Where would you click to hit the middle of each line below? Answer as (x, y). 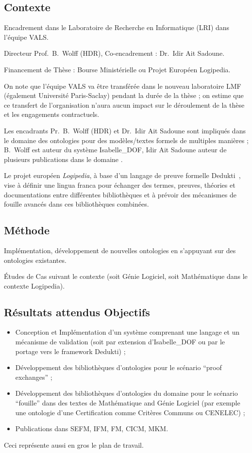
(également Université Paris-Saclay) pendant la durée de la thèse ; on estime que (124, 95)
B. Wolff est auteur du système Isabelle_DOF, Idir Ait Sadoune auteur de (115, 150)
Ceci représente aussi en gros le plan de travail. (74, 445)
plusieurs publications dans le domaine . (63, 159)
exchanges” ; (34, 377)
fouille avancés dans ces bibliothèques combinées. (76, 204)
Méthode (27, 230)
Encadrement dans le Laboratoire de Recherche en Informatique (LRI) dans (117, 27)
